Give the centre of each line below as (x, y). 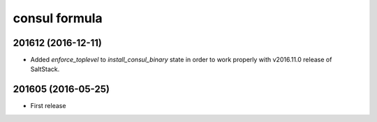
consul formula (58, 18)
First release (48, 106)
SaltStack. (45, 69)
